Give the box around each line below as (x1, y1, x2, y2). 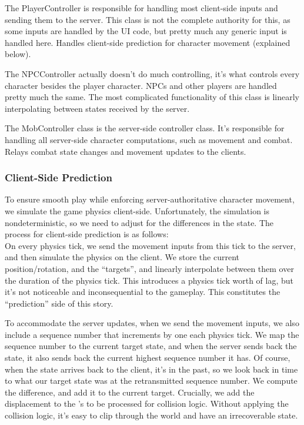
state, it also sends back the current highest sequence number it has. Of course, (5, 351, 290, 364)
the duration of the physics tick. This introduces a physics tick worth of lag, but (5, 274, 293, 286)
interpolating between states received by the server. (5, 102, 190, 114)
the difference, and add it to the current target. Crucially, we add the (5, 386, 255, 398)
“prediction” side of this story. (5, 297, 113, 309)
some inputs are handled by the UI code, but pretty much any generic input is (5, 25, 287, 37)
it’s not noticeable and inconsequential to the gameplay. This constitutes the (5, 285, 280, 298)
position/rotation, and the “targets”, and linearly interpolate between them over (5, 262, 294, 274)
